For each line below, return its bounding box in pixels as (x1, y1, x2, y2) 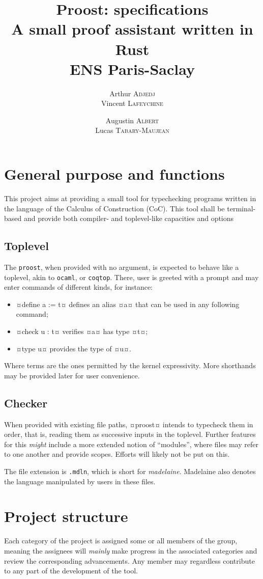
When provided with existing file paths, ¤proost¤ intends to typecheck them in (4, 419, 253, 429)
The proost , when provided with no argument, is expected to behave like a (4, 261, 239, 272)
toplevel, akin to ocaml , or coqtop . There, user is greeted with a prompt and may (4, 271, 259, 282)
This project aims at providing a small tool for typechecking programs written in (4, 193, 256, 203)
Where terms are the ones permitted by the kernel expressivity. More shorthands (4, 360, 256, 371)
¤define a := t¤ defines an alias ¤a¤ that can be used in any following (16, 298, 240, 309)
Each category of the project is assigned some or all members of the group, (4, 535, 238, 546)
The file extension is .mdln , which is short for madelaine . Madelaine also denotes (4, 466, 256, 477)
